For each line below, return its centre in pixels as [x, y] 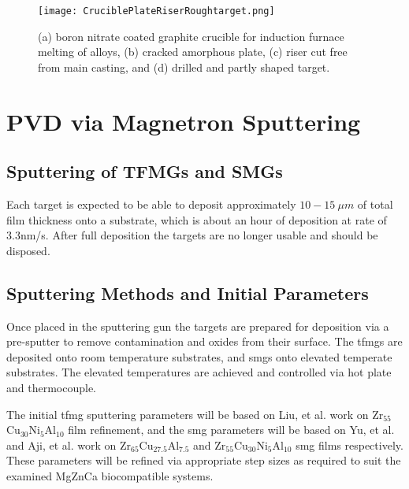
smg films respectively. [350, 445]
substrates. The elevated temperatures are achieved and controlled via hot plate [199, 372]
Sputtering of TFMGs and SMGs [145, 171]
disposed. [28, 250]
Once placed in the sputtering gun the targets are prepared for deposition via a [198, 326]
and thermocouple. [52, 387]
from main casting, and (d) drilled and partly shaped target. [184, 67]
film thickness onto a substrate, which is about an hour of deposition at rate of [197, 219]
